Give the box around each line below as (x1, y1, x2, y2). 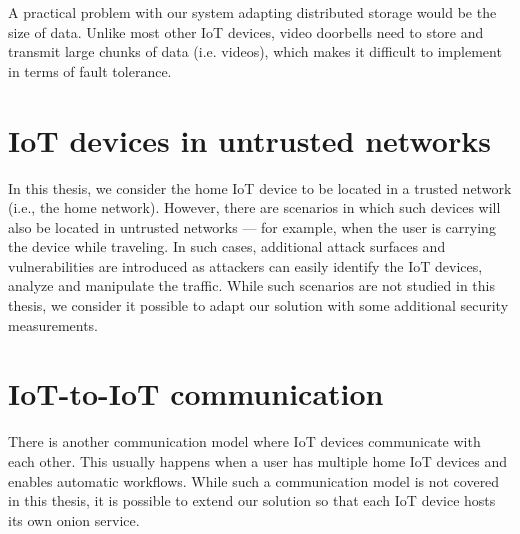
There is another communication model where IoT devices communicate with (8, 431, 481, 452)
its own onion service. (8, 509, 140, 530)
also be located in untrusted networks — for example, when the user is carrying (8, 216, 496, 237)
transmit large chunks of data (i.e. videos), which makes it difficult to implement (8, 41, 502, 62)
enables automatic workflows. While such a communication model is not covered (8, 470, 500, 491)
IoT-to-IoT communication (8, 373, 384, 414)
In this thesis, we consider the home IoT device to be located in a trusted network (8, 177, 512, 198)
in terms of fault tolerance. (8, 60, 172, 81)
